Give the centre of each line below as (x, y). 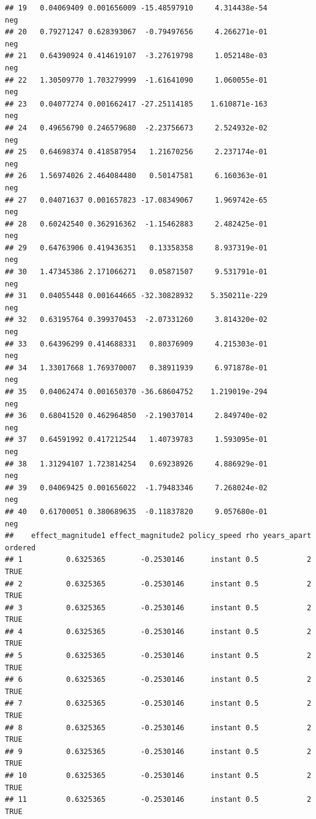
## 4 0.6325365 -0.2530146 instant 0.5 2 (158, 631)
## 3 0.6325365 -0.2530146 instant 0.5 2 (158, 608)
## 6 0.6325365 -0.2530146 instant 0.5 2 (158, 680)
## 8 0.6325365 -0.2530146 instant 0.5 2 (158, 727)
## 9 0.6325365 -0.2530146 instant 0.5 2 (158, 751)
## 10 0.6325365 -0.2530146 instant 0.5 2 (158, 776)
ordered (20, 548)
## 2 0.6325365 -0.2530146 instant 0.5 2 (158, 584)
